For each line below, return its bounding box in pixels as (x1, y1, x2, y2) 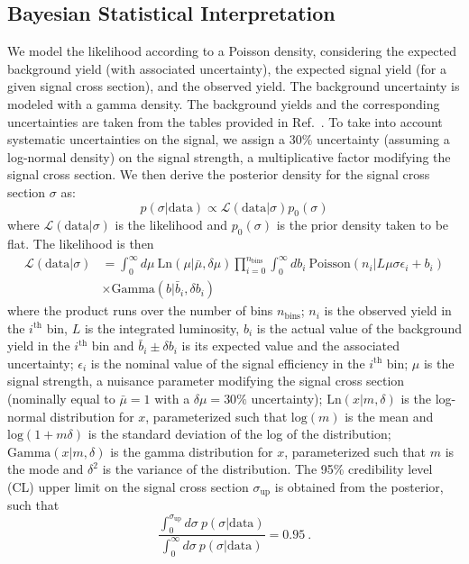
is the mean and (345, 406, 434, 425)
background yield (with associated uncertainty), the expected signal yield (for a (7, 59, 446, 77)
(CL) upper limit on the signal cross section (7, 478, 249, 496)
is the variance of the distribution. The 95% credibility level (102, 459, 433, 478)
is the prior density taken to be (276, 215, 449, 234)
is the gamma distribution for (110, 441, 273, 460)
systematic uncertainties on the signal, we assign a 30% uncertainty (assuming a (7, 130, 450, 149)
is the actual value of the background (256, 318, 462, 337)
